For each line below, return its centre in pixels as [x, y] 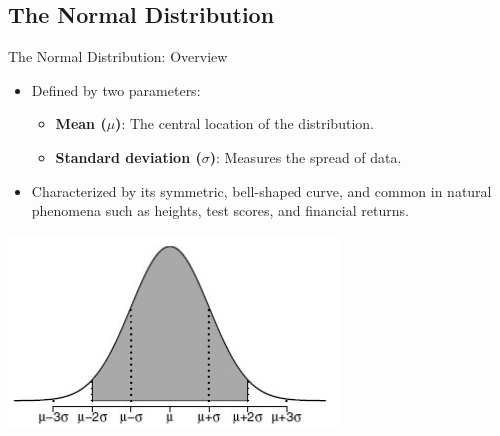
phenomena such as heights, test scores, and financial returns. [220, 210]
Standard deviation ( [128, 156]
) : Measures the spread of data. [305, 156]
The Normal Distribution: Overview [118, 56]
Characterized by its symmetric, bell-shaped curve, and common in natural [261, 190]
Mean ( [81, 123]
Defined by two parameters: [116, 89]
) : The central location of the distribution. [244, 123]
